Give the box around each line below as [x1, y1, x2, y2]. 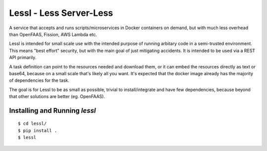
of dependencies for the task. [9, 77, 70, 84]
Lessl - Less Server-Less [9, 7, 113, 18]
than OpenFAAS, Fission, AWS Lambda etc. [9, 31, 97, 37]
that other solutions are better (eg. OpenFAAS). [9, 94, 105, 100]
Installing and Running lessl [9, 106, 96, 115]
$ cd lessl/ [18, 121, 47, 126]
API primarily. [9, 54, 37, 60]
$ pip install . [18, 128, 57, 133]
